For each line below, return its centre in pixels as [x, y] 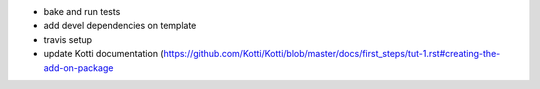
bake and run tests [82, 11]
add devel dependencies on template [120, 26]
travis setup [68, 39]
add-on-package [78, 67]
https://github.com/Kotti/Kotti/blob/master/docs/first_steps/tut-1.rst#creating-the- [332, 54]
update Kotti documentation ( [103, 54]
